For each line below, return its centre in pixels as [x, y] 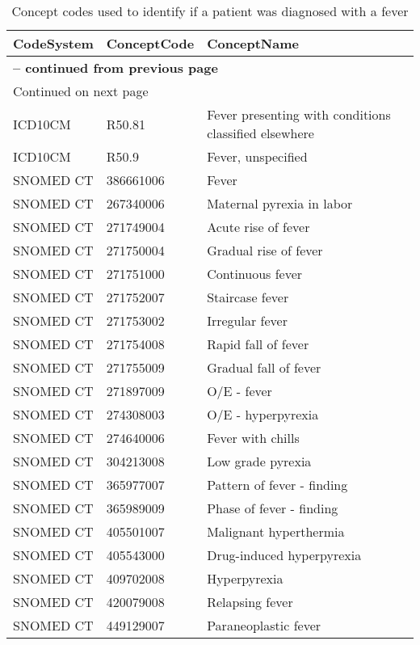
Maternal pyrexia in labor [280, 203]
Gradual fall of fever [264, 367]
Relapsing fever [250, 602]
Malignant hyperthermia [276, 531]
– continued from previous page [115, 67]
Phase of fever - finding [273, 508]
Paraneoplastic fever [264, 625]
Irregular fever [247, 320]
